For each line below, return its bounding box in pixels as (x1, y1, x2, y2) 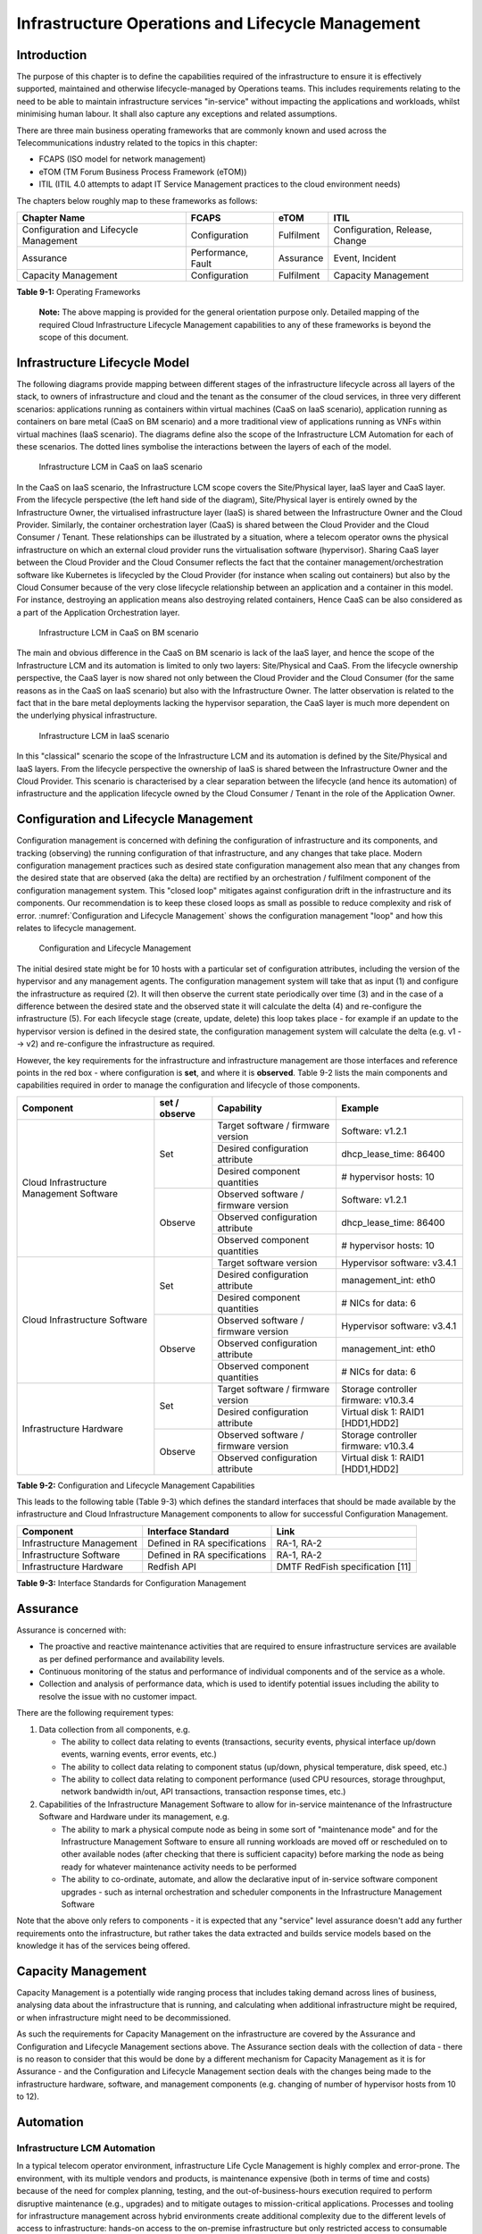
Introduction (16, 47, 87, 63)
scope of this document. (38, 332, 129, 343)
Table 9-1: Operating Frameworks (16, 286, 141, 297)
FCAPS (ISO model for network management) (38, 154, 206, 164)
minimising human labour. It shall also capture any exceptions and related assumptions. (16, 108, 338, 120)
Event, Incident (333, 251, 397, 264)
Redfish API (147, 1560, 196, 1573)
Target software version (217, 1256, 318, 1269)
